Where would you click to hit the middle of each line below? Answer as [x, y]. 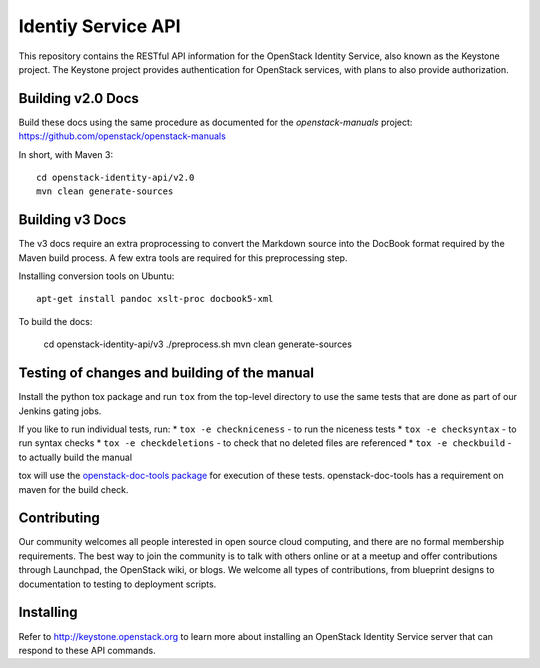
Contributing [59, 518]
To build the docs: [55, 321]
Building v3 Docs [72, 220]
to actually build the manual [75, 457]
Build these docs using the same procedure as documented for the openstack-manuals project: [215, 122]
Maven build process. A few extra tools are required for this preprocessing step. [183, 257]
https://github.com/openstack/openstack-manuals [122, 136]
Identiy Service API [99, 26]
